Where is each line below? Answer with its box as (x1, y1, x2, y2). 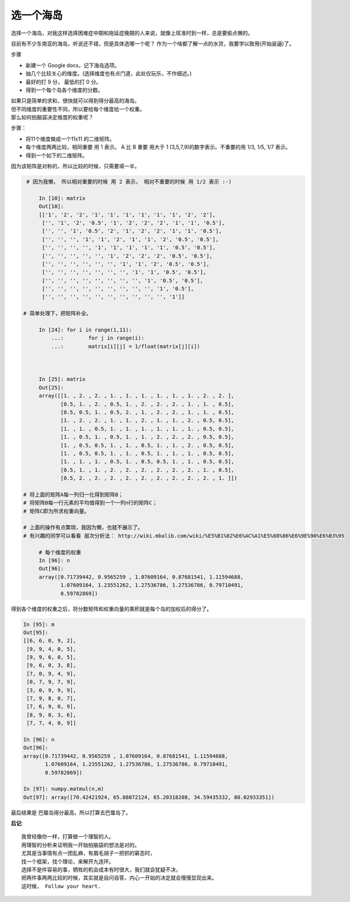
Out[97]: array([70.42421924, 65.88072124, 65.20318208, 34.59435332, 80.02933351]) (23, 794, 275, 800)
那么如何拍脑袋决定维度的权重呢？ (11, 114, 94, 121)
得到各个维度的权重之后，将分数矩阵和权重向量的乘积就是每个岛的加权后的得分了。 (11, 605, 212, 612)
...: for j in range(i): (51, 335, 145, 341)
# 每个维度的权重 (38, 549, 82, 555)
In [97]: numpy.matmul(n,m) (23, 785, 104, 793)
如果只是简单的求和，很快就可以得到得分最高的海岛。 (11, 97, 140, 104)
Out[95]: (23, 629, 49, 635)
